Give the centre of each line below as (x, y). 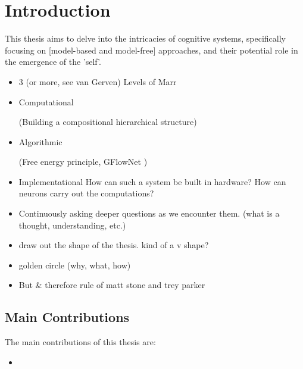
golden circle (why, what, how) (75, 265)
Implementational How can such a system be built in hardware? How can (152, 181)
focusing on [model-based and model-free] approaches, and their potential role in (151, 50)
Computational (46, 101)
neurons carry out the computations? (86, 193)
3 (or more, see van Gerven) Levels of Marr (98, 81)
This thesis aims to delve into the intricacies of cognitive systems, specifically (145, 38)
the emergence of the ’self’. (53, 62)
